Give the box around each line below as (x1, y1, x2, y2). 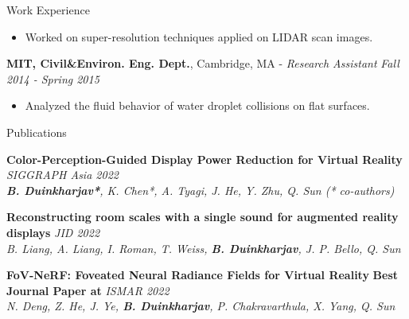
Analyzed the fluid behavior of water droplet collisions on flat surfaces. (25, 97, 370, 114)
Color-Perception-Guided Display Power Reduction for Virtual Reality (6, 150, 403, 167)
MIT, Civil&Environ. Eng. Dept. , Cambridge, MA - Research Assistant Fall (6, 55, 399, 72)
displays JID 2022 (6, 224, 100, 240)
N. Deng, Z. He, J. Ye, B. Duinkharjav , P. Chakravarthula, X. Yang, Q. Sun (6, 298, 395, 314)
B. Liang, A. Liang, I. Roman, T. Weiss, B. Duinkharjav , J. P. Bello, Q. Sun (6, 239, 401, 256)
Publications (6, 123, 67, 140)
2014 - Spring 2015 (6, 70, 99, 87)
